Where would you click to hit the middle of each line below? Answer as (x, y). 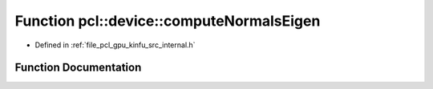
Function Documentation (78, 68)
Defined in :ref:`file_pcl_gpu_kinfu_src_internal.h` (115, 45)
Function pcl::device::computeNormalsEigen (168, 21)
